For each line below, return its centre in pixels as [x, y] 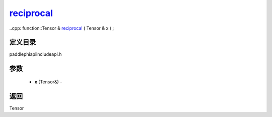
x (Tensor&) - [48, 82]
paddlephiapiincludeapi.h [36, 54]
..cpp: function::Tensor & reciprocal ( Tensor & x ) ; [62, 28]
